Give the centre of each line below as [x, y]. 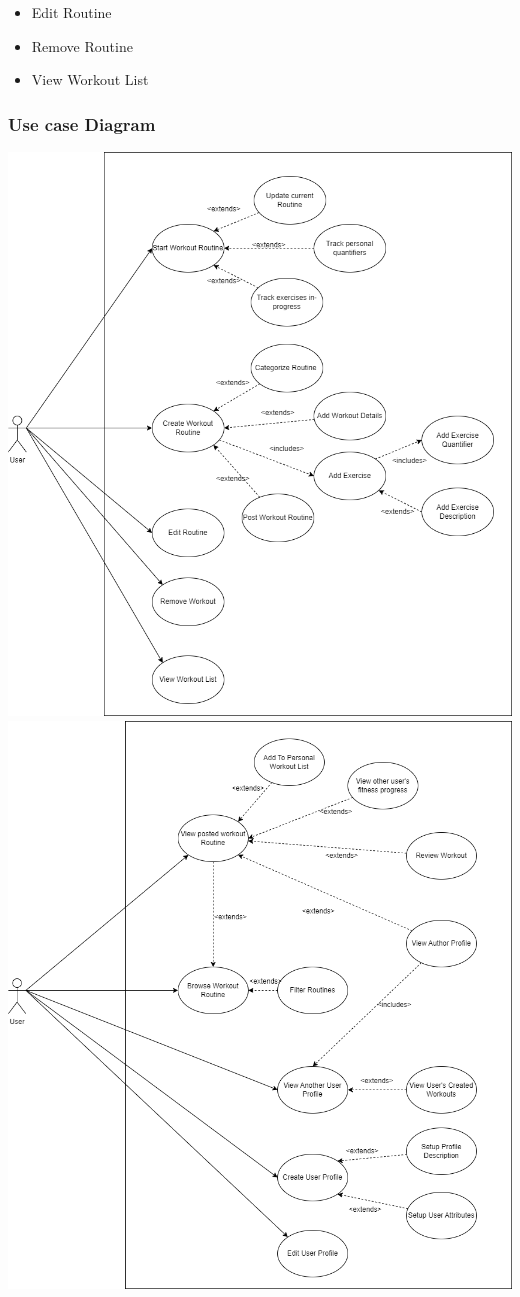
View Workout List [90, 79]
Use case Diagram [82, 123]
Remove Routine [82, 45]
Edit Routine [71, 12]
